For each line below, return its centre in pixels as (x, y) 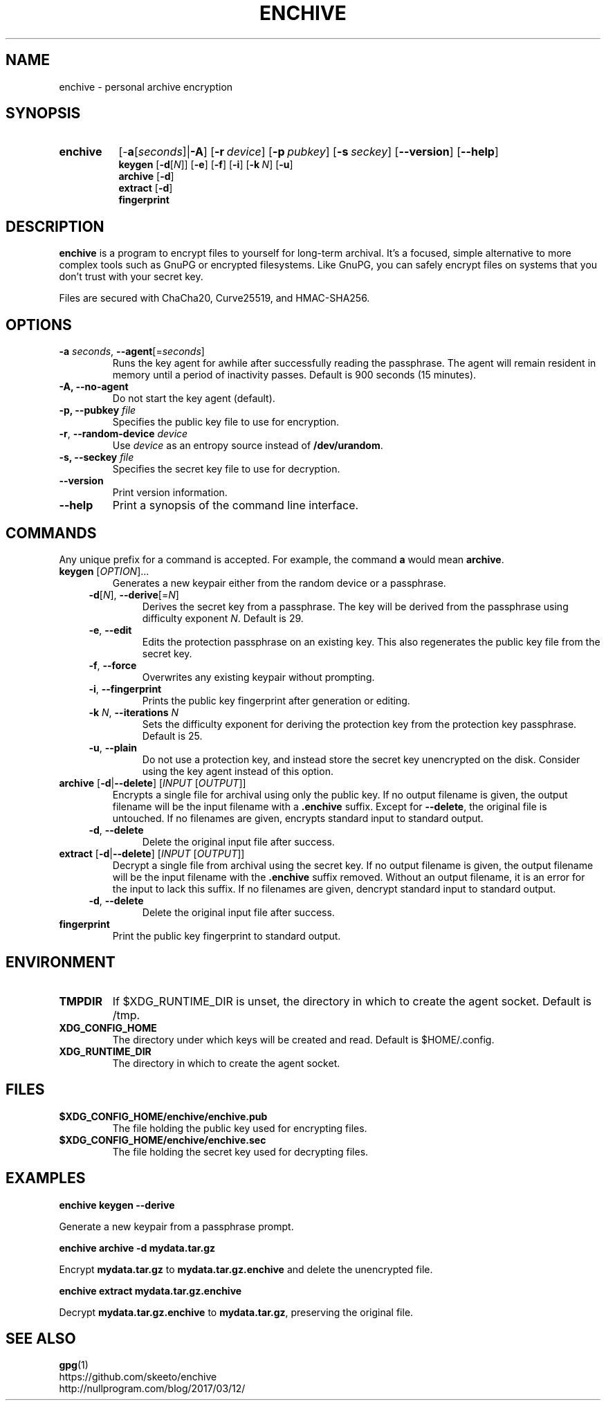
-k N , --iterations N (134, 712)
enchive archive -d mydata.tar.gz (137, 1248)
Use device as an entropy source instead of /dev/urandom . (248, 446)
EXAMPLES (46, 1178)
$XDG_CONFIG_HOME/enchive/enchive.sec (163, 1140)
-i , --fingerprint (125, 688)
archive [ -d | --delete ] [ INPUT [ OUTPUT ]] (153, 783)
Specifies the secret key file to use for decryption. (226, 469)
